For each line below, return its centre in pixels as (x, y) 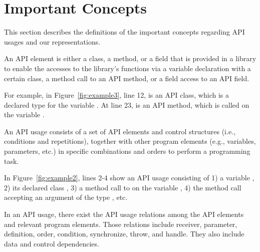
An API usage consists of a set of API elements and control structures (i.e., (120, 131)
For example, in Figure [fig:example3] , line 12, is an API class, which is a (116, 95)
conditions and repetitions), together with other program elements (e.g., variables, (130, 141)
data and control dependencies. (52, 243)
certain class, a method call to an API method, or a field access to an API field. (127, 78)
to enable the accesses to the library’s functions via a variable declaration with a (127, 68)
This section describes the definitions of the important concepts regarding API (124, 32)
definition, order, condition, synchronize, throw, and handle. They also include (124, 234)
